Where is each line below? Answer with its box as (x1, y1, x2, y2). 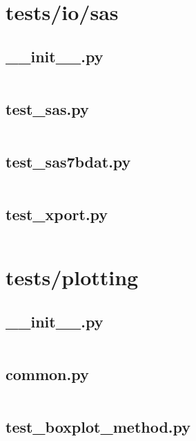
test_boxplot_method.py (6, 416, 191, 438)
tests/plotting (6, 263, 139, 291)
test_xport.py (6, 204, 108, 225)
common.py (6, 363, 89, 385)
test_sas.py (6, 98, 89, 119)
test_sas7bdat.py (6, 151, 131, 172)
